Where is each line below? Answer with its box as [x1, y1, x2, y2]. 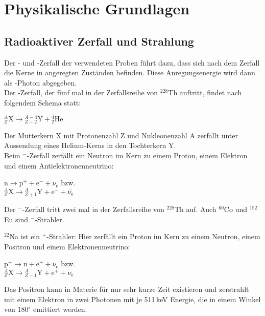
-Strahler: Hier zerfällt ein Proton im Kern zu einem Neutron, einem [46, 231, 260, 242]
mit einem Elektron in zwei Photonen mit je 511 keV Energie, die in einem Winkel [4, 293, 261, 304]
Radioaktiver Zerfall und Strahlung [4, 33, 194, 49]
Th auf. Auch [174, 203, 216, 214]
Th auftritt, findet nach [168, 87, 242, 98]
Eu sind [4, 214, 28, 224]
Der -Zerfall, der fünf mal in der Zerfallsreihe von [4, 87, 158, 98]
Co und [224, 203, 247, 214]
